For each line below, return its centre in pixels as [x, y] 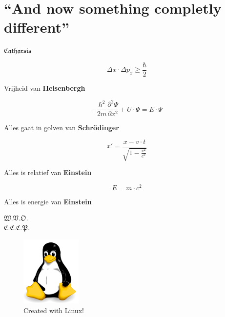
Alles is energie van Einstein [48, 201]
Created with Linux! [54, 310]
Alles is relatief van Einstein [48, 172]
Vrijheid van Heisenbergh [45, 88]
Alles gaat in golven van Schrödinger [61, 128]
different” [37, 27]
